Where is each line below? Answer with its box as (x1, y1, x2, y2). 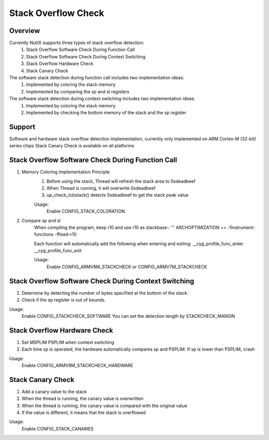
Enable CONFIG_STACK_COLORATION (46, 208, 126, 214)
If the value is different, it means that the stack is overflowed (21, 410, 146, 416)
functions (34, 231, 54, 237)
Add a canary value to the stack (21, 389, 87, 395)
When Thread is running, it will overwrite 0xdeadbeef (46, 185, 156, 191)
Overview (9, 26, 40, 35)
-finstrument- (227, 224, 256, 230)
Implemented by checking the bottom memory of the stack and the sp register (26, 109, 187, 115)
